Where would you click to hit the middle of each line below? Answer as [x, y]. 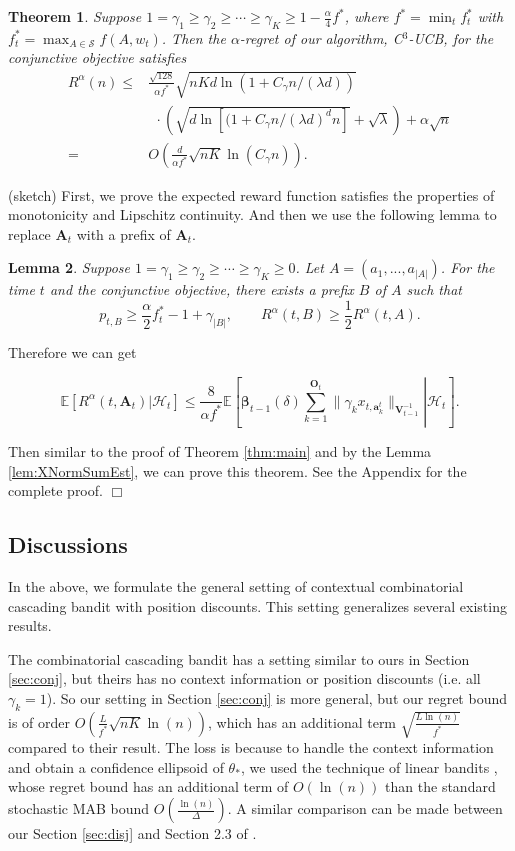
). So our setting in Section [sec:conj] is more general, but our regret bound [276, 697]
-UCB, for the [451, 37]
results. [30, 625]
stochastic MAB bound [79, 808]
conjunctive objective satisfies [97, 57]
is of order [39, 721]
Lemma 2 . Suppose [69, 267]
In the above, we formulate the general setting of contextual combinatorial [236, 585]
